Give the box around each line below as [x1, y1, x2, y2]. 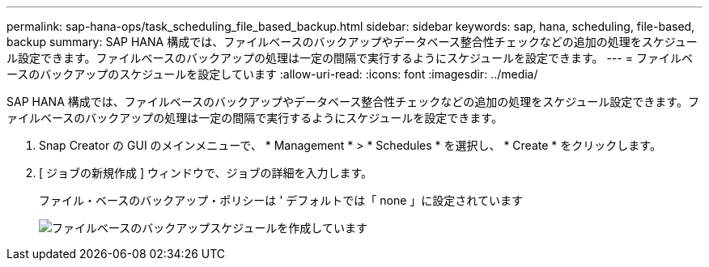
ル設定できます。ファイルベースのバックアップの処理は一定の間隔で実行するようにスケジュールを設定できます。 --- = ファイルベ [6, 51, 693, 65]
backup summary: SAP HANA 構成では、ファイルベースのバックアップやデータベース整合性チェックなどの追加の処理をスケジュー [6, 35, 698, 49]
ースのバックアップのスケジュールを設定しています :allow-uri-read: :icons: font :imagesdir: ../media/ [6, 67, 538, 81]
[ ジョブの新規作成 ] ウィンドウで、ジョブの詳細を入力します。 [39, 166, 373, 180]
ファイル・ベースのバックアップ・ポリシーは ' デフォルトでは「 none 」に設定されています [39, 193, 523, 207]
